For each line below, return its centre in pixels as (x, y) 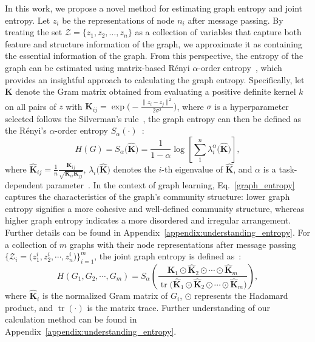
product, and (29, 307)
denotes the (134, 169)
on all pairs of (31, 106)
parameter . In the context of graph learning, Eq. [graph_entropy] (170, 184)
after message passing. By (235, 20)
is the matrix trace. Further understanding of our (179, 307)
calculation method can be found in (71, 319)
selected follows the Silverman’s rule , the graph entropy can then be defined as (153, 118)
